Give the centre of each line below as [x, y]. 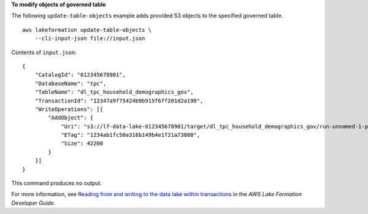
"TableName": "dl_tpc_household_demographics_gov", [114, 92]
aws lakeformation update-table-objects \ [87, 30]
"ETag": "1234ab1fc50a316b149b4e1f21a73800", [131, 135]
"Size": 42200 [82, 143]
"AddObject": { [71, 118]
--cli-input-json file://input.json [90, 39]
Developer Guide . [33, 203]
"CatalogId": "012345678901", [80, 75]
